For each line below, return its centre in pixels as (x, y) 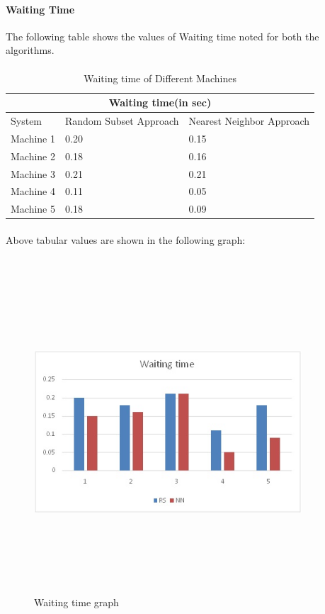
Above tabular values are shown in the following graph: (126, 239)
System (27, 121)
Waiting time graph (76, 602)
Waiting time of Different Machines (160, 78)
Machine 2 (33, 156)
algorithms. (30, 50)
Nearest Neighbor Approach (249, 121)
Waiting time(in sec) (160, 102)
